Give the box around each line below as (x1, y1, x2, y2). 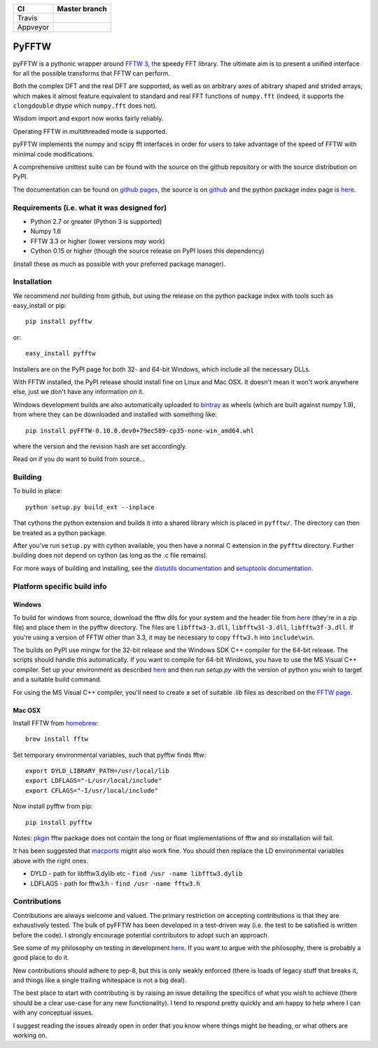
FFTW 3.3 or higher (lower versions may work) (30, 236, 165, 245)
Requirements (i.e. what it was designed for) (13, 203, 167, 213)
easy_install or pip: (13, 302, 66, 310)
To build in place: (13, 487, 63, 495)
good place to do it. (13, 954, 69, 962)
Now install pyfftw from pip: (13, 802, 93, 811)
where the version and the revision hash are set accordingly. (13, 441, 188, 451)
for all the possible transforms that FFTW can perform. (13, 69, 171, 77)
